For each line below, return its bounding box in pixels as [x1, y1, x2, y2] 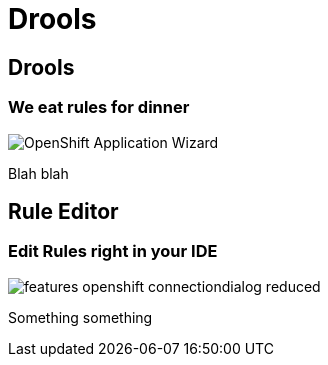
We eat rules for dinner [8, 97, 190, 118]
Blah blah [8, 164, 69, 182]
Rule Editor [8, 198, 119, 224]
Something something [8, 308, 153, 326]
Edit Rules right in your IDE [8, 241, 218, 262]
